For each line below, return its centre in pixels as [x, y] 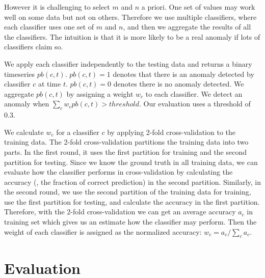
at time [49, 84]
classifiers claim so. [34, 47]
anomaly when [27, 104]
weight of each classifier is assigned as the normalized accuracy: [103, 231]
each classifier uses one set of [49, 27]
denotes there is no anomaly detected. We [179, 84]
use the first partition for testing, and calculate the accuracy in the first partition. [132, 201]
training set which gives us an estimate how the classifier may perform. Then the [130, 222]
